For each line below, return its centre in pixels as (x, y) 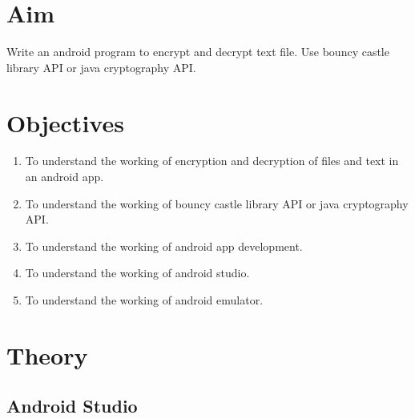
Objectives (65, 122)
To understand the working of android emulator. (144, 300)
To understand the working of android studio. (137, 273)
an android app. (64, 177)
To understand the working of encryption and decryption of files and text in (212, 161)
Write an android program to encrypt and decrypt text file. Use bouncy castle (198, 52)
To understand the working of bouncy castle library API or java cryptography (217, 203)
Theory (47, 355)
